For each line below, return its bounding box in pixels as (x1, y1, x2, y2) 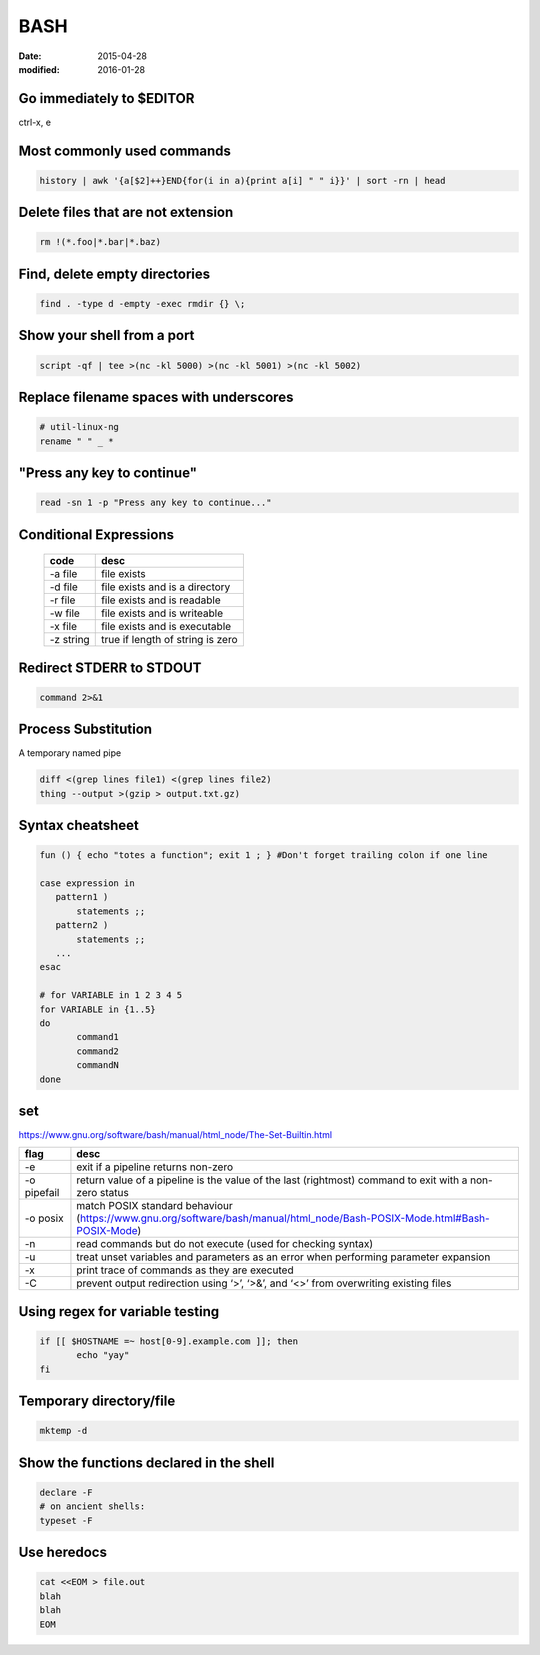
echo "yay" (76, 1350, 130, 1361)
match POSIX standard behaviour (76, 1199, 234, 1213)
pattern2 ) (55, 920, 109, 931)
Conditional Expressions (18, 526, 175, 543)
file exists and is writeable (100, 606, 224, 620)
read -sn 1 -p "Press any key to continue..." (39, 497, 272, 509)
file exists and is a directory (100, 580, 231, 594)
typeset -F (39, 1515, 93, 1526)
